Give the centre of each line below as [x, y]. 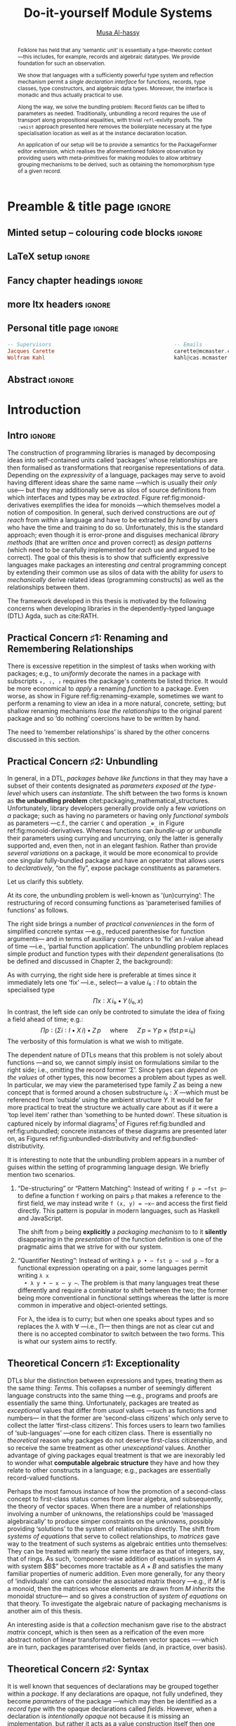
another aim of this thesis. [45, 1611]
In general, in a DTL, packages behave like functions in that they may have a [118, 779]
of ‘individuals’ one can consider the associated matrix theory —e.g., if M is [117, 1581]
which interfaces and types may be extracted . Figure [84, 497]
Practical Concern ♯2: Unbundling [83, 761]
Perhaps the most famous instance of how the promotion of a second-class [117, 1491]
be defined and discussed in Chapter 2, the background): [90, 962]
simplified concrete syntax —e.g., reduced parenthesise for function [106, 931]
